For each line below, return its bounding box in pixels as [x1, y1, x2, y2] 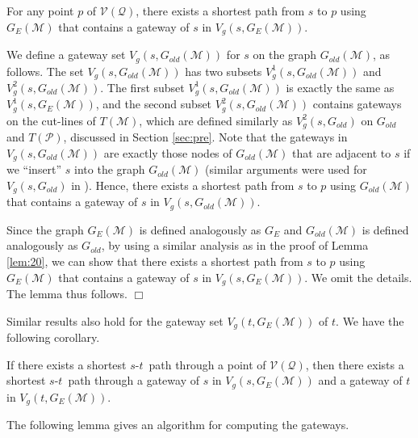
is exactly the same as [286, 78, 395, 95]
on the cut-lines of [6, 112, 96, 128]
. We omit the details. [304, 268, 412, 285]
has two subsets [185, 62, 262, 79]
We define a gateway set [6, 46, 126, 63]
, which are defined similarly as [139, 112, 293, 128]
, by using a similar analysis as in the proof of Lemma [101, 237, 369, 254]
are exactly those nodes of [103, 144, 232, 161]
